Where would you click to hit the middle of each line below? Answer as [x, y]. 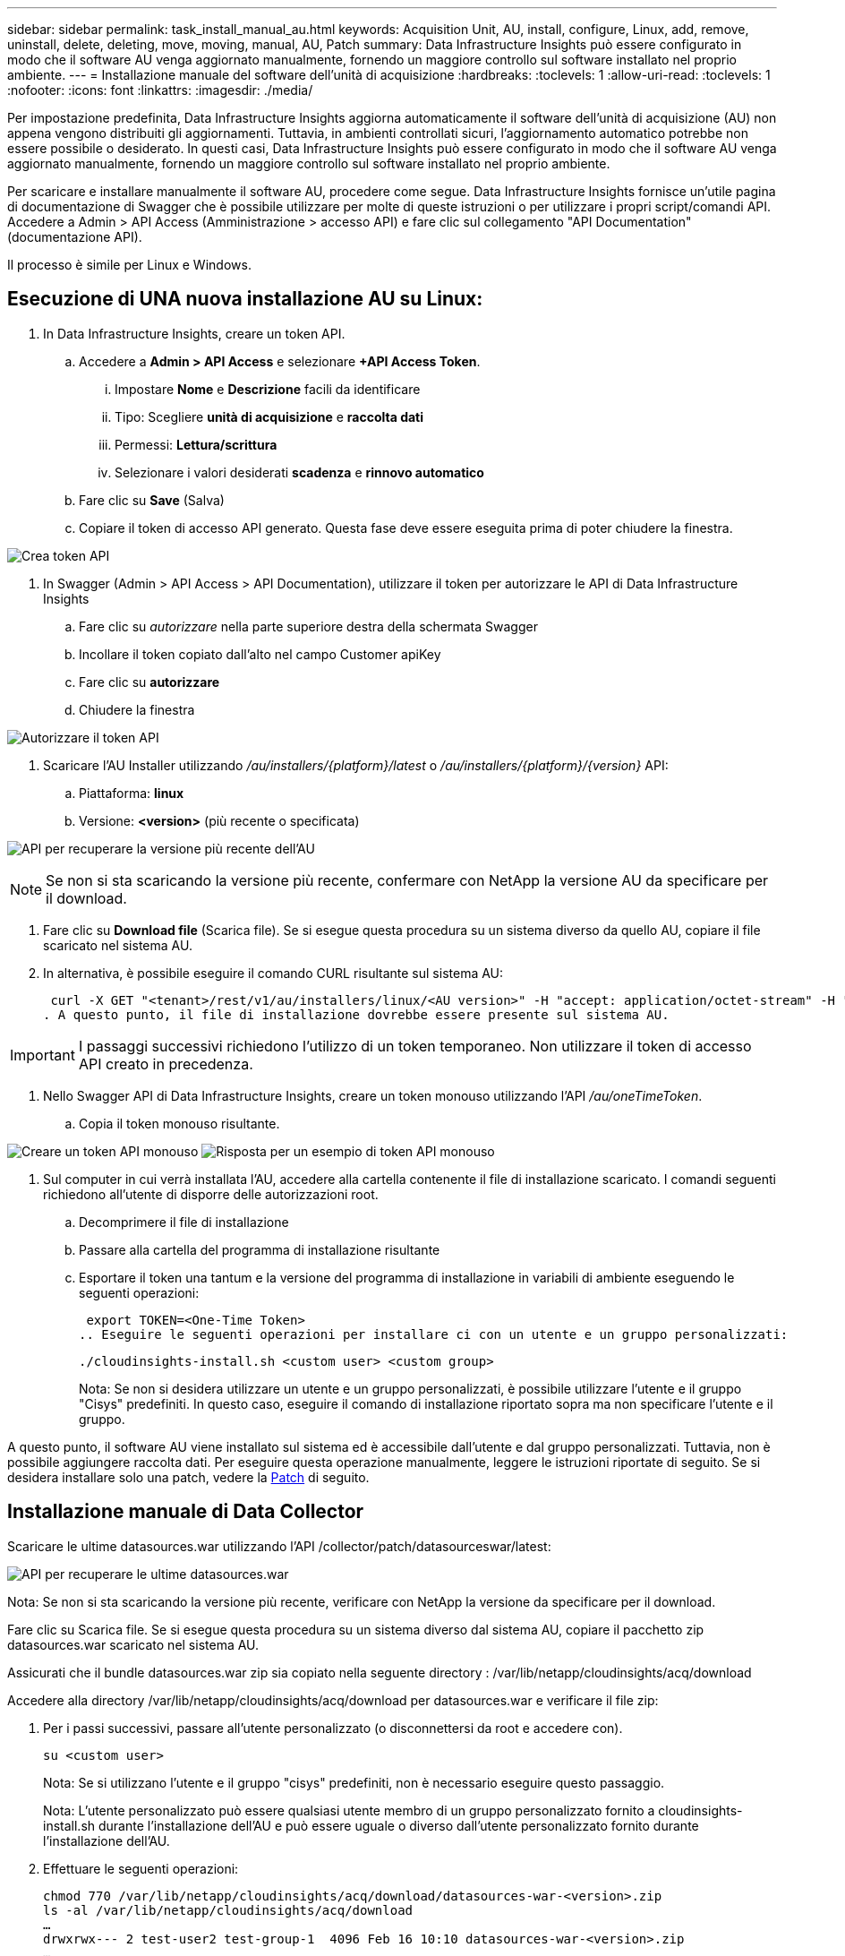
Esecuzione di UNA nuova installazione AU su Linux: [245, 299]
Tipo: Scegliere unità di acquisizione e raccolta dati [269, 416]
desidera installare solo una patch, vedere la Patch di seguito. [188, 1477]
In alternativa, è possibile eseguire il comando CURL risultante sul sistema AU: [273, 973]
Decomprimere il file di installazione [184, 1222]
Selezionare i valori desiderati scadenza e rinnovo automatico [299, 472]
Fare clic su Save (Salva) [152, 500]
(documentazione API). [75, 237]
